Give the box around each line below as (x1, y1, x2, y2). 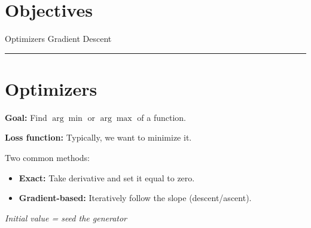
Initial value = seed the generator (5, 211, 127, 224)
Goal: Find (5, 111, 47, 123)
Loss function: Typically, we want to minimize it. (5, 131, 192, 144)
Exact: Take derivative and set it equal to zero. (19, 171, 195, 184)
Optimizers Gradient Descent (5, 32, 112, 45)
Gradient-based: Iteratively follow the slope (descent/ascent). (19, 191, 252, 204)
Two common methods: (5, 151, 90, 164)
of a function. (137, 111, 186, 123)
